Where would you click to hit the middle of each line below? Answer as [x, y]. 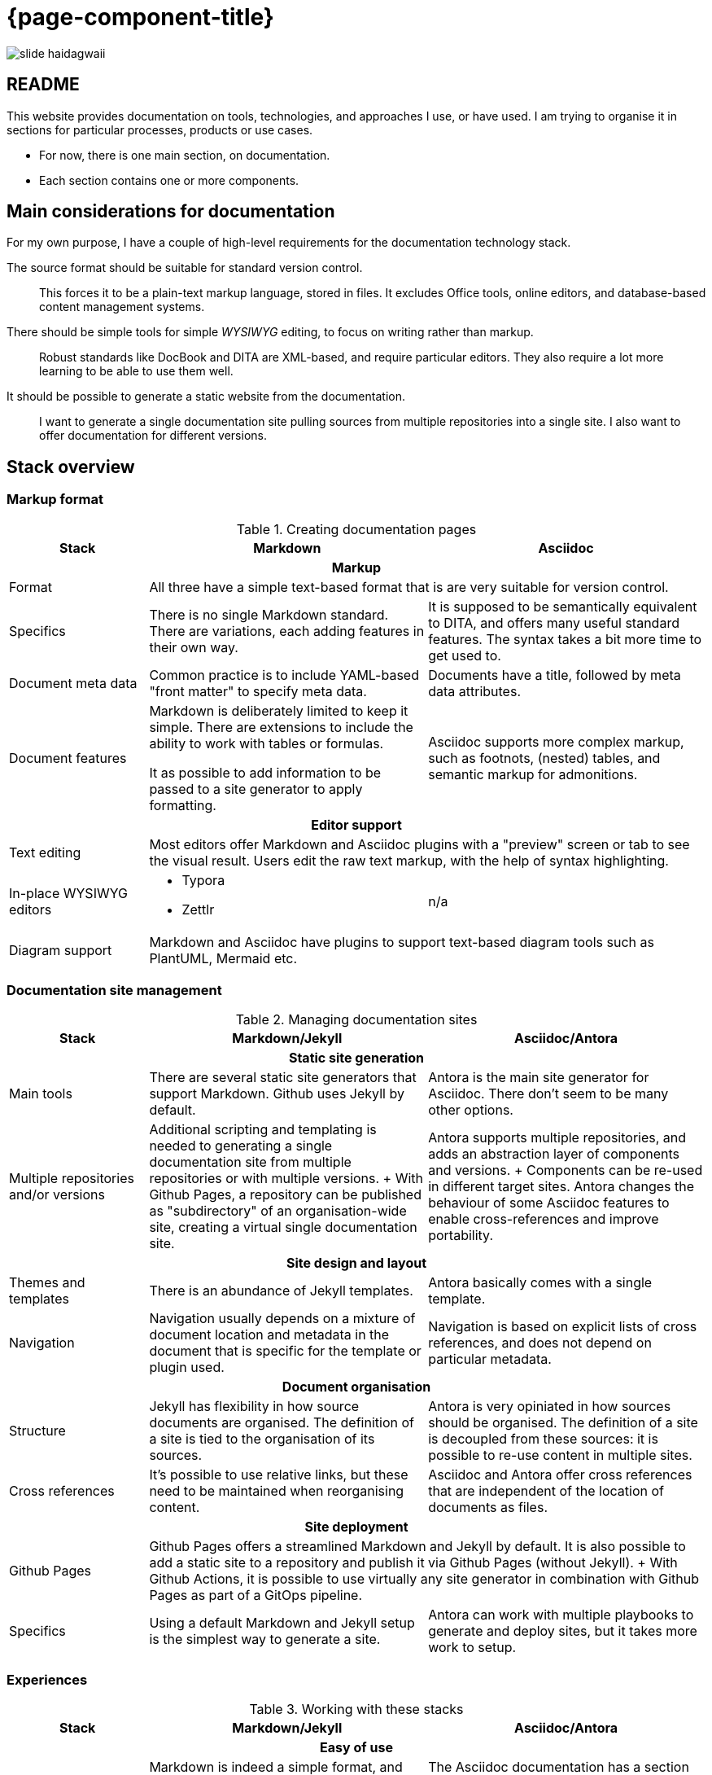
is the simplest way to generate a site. [265, 1639]
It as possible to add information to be [265, 772]
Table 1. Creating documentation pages [356, 529]
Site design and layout [356, 1263]
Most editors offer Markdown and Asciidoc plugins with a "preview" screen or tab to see [419, 844]
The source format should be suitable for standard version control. [185, 268]
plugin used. [187, 1367]
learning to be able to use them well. [136, 371]
